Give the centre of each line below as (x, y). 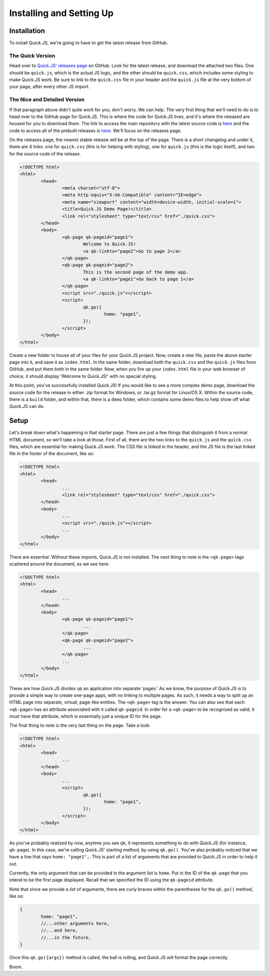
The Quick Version (32, 56)
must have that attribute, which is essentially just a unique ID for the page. (85, 716)
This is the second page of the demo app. (136, 272)
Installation (27, 31)
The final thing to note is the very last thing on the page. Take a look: (80, 725)
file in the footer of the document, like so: (52, 453)
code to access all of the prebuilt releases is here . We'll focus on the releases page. (95, 131)
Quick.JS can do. (27, 406)
